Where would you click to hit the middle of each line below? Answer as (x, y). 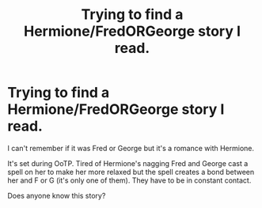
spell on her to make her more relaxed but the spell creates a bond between (131, 172)
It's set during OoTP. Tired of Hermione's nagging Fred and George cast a (128, 163)
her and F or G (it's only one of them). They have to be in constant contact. (129, 180)
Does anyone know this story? (57, 195)
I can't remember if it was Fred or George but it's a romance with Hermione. (131, 148)
